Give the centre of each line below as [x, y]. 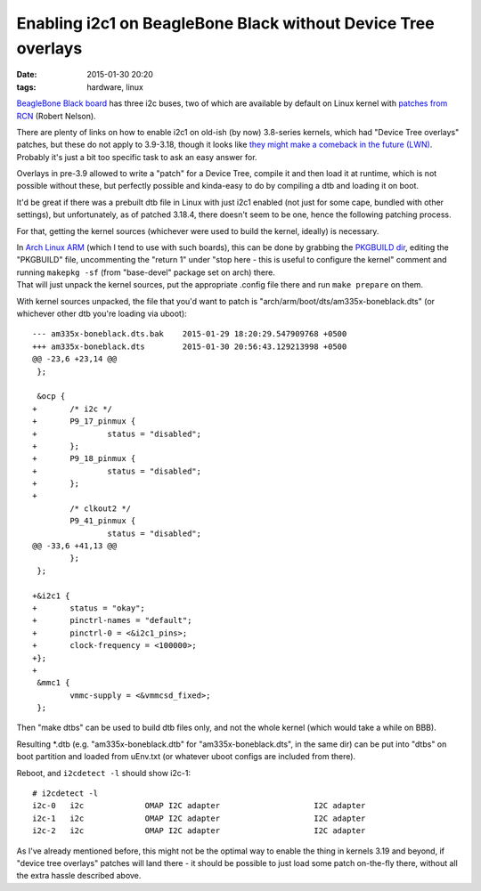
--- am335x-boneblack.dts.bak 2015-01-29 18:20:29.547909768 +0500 [190, 334]
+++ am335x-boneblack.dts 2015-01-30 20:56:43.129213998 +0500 [190, 346]
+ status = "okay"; [89, 608]
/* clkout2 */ [101, 508]
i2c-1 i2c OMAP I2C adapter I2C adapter [199, 818]
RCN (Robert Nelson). [57, 116]
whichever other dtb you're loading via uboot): [102, 313]
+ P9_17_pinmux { [84, 421]
